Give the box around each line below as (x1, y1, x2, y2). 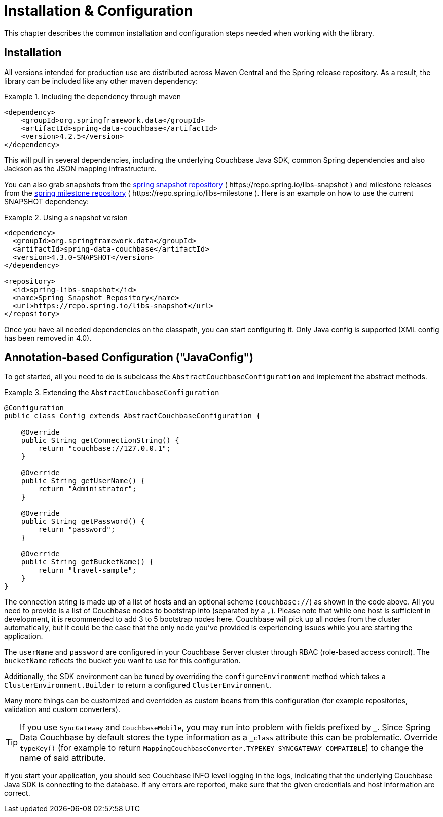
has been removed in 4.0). (4, 333, 92, 342)
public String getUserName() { (21, 477, 145, 485)
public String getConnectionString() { (21, 436, 179, 445)
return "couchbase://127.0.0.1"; (38, 444, 171, 453)
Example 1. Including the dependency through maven (4, 92, 181, 101)
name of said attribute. (20, 753, 106, 763)
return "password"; (38, 525, 116, 534)
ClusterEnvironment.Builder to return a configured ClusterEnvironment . (4, 681, 272, 690)
